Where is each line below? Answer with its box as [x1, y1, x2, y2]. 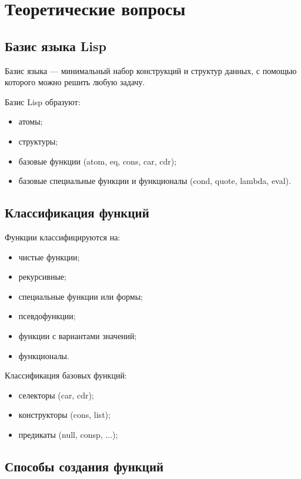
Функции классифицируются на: [5, 230, 121, 243]
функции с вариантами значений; [18, 329, 137, 341]
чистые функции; [18, 250, 80, 263]
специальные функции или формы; [18, 290, 143, 302]
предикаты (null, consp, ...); [18, 428, 118, 440]
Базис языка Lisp [5, 36, 106, 55]
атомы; [18, 115, 43, 128]
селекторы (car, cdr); [18, 388, 94, 401]
